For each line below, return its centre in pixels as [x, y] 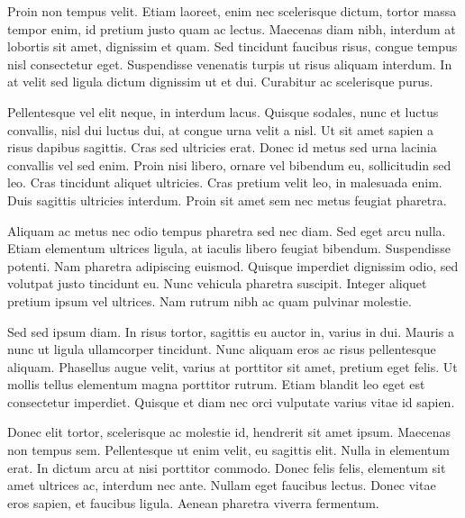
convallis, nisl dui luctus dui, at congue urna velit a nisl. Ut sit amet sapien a [221, 129]
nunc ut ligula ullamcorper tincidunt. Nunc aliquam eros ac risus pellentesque [222, 349]
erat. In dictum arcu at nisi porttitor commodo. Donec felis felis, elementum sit [227, 467]
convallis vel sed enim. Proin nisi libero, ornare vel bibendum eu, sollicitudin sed [229, 164]
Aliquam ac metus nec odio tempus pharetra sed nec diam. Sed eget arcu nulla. [227, 230]
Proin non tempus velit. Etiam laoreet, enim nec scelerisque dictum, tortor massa [232, 11]
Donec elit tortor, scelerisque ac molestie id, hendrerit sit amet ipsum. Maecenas [229, 432]
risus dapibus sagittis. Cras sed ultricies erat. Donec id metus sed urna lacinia [222, 147]
